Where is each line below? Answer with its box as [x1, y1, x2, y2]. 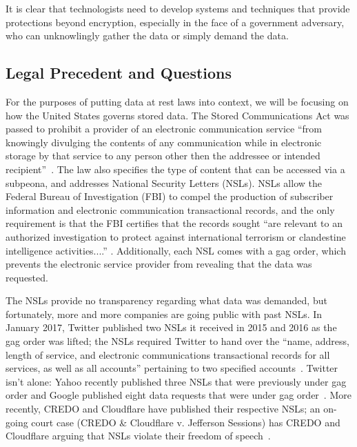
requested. [6, 270, 48, 284]
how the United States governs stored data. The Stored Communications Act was [6, 108, 349, 122]
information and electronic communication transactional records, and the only [6, 202, 335, 217]
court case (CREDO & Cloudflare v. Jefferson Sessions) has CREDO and [31, 415, 340, 429]
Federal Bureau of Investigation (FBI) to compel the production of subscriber [6, 189, 334, 203]
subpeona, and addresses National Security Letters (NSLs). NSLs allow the [6, 175, 322, 190]
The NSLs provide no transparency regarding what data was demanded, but [6, 293, 327, 308]
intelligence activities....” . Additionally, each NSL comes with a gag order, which [6, 243, 346, 257]
